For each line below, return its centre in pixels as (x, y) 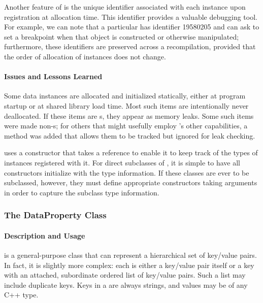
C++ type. (21, 295)
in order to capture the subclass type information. (82, 192)
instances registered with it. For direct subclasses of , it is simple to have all (122, 162)
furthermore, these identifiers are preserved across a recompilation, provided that (130, 46)
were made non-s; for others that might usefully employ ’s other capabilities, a (126, 126)
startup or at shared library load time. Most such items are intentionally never (126, 105)
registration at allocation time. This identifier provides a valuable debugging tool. (131, 16)
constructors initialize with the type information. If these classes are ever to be (127, 172)
